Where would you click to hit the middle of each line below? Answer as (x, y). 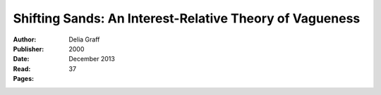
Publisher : (29, 49)
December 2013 (92, 59)
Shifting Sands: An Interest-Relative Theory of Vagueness (187, 18)
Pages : (24, 79)
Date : (21, 59)
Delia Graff (84, 39)
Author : (25, 39)
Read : (22, 69)
